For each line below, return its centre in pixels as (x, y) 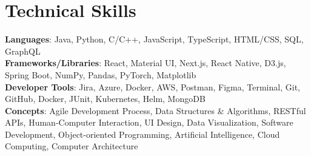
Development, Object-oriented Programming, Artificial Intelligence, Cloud (142, 134)
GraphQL (23, 51)
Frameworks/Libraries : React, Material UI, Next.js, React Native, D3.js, (145, 63)
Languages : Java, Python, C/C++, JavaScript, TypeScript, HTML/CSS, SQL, (154, 39)
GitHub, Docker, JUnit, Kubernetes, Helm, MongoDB (105, 99)
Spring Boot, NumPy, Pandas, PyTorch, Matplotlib (101, 74)
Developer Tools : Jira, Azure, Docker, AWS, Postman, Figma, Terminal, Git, (152, 86)
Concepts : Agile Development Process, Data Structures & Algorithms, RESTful (155, 110)
